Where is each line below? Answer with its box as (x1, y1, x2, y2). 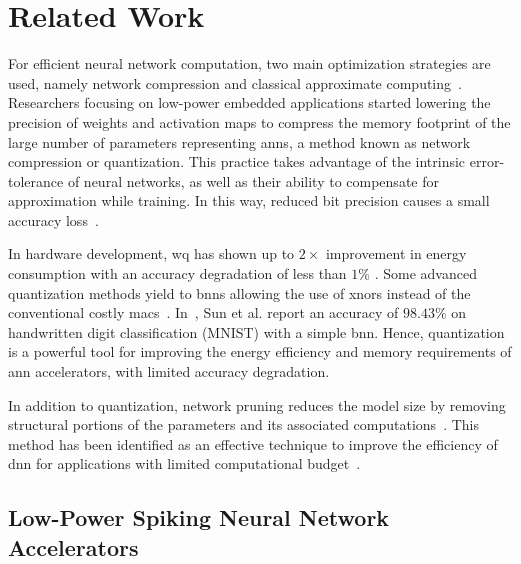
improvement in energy (325, 243, 467, 264)
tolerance (8, 170, 64, 191)
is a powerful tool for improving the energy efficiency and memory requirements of (8, 341, 512, 362)
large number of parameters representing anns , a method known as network (8, 131, 471, 152)
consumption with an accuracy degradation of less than (8, 263, 347, 284)
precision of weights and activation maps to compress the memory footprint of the (8, 111, 511, 132)
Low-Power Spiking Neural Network (8, 502, 390, 533)
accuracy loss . (8, 209, 99, 230)
